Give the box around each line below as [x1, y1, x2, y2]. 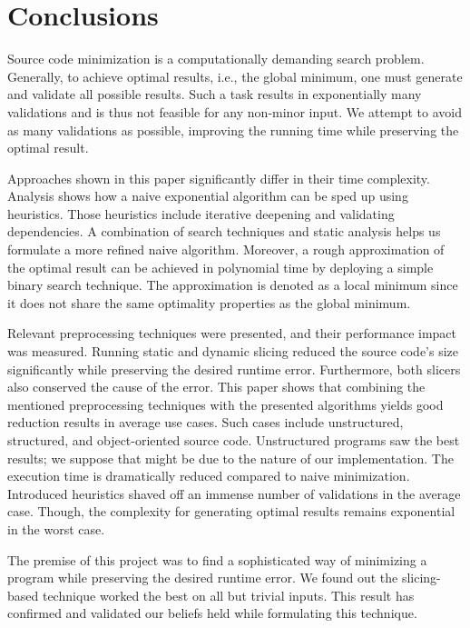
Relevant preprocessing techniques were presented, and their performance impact [7, 324, 457, 343]
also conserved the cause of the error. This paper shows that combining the [7, 377, 426, 396]
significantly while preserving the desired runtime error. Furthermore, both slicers [7, 359, 461, 378]
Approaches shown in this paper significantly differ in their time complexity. [7, 168, 430, 187]
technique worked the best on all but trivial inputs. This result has [42, 585, 415, 604]
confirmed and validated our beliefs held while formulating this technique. [7, 603, 417, 623]
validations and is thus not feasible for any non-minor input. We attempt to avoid [7, 102, 462, 121]
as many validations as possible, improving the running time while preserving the [7, 120, 459, 139]
